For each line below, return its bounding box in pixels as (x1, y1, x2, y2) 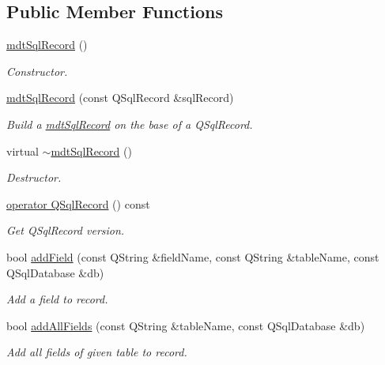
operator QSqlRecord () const (6, 195, 150, 212)
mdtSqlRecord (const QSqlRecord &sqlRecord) (6, 89, 234, 106)
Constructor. (6, 62, 68, 79)
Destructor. (6, 169, 62, 186)
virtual (6, 142, 39, 159)
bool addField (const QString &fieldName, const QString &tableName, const (6, 248, 379, 265)
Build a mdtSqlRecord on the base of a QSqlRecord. (6, 115, 253, 132)
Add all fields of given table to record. (6, 344, 187, 360)
